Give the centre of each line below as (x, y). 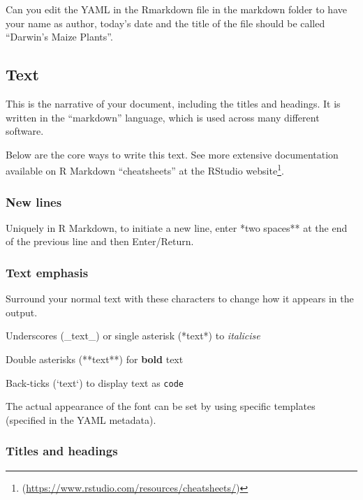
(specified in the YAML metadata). (81, 419)
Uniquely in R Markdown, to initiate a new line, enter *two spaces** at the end (177, 227)
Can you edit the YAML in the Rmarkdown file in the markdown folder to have (176, 9)
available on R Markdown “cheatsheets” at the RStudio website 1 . (145, 170)
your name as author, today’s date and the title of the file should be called (165, 23)
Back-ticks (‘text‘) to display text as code (95, 382)
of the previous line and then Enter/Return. (100, 241)
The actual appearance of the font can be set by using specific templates (161, 406)
